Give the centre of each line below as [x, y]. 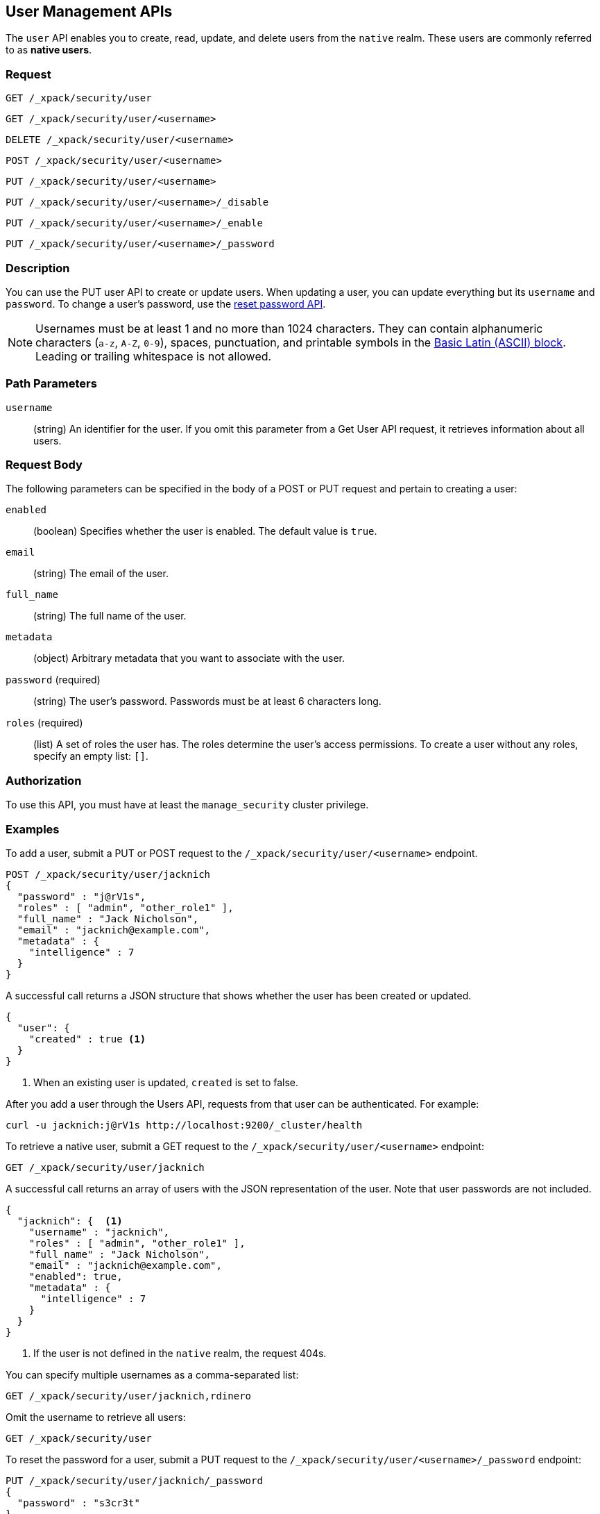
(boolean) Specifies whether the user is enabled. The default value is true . [205, 531]
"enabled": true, [76, 1276]
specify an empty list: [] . [91, 756]
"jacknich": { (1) [70, 1221]
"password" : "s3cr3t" [78, 1503]
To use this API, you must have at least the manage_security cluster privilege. [187, 805]
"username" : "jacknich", [99, 1232]
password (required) [53, 680]
